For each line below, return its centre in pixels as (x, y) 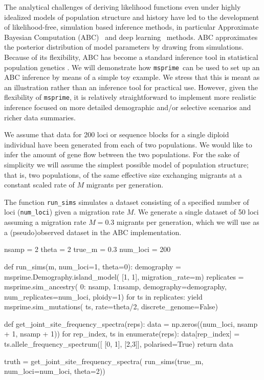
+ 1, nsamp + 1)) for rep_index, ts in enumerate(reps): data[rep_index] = (122, 334)
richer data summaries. (40, 117)
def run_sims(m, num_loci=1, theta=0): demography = (93, 266)
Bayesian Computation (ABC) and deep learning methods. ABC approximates (131, 37)
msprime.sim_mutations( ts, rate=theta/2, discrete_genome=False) (111, 307)
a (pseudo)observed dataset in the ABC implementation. (93, 232)
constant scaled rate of (39, 185)
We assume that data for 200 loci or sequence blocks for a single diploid (117, 134)
